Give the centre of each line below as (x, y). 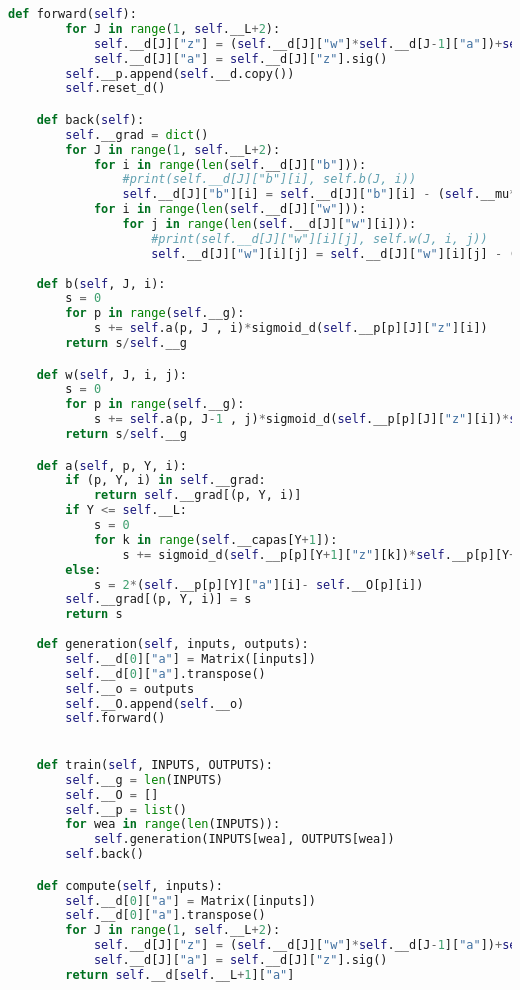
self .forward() (115, 718)
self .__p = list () (126, 809)
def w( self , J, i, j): (111, 374)
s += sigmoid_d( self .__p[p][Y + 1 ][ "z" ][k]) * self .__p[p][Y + (319, 554)
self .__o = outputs (130, 688)
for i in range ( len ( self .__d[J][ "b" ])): (230, 164)
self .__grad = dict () (137, 134)
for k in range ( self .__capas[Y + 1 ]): (215, 539)
